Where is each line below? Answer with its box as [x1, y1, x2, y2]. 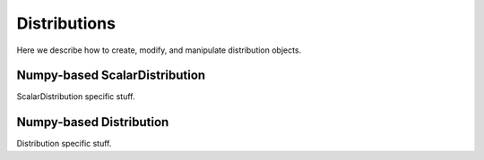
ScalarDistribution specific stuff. [16, 91, 135, 102]
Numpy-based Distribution [16, 114, 169, 130]
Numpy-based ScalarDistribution [16, 68, 206, 83]
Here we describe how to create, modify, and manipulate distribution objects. [16, 45, 302, 55]
